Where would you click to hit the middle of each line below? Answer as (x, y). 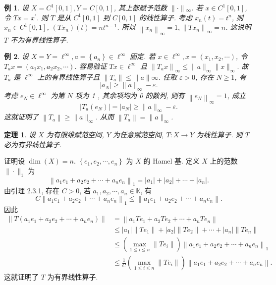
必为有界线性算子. (33, 144)
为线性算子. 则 (220, 135)
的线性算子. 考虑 (166, 17)
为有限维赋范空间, (75, 135)
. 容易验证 (91, 66)
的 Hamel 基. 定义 (171, 161)
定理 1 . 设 (20, 135)
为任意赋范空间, (138, 135)
